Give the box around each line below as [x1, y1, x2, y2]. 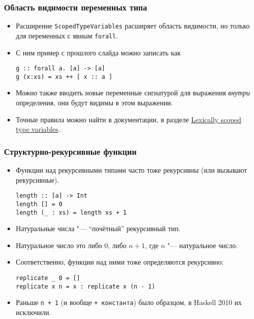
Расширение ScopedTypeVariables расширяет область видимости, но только [15, 20, 250, 31]
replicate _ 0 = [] [15, 274, 80, 282]
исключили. [15, 307, 51, 317]
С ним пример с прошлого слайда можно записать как [15, 47, 181, 57]
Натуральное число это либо [15, 240, 102, 250]
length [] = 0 [15, 200, 62, 208]
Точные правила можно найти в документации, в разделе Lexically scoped [15, 114, 242, 124]
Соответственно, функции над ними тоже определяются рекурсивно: [15, 257, 224, 267]
